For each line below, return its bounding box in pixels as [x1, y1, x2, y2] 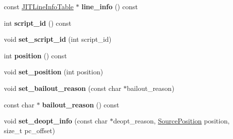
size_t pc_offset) [4, 125, 55, 135]
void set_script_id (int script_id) [4, 34, 112, 44]
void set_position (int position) [4, 67, 103, 77]
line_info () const [81, 1, 138, 11]
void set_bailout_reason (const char [4, 83, 121, 93]
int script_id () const [4, 17, 71, 28]
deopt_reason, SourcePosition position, [113, 116, 230, 126]
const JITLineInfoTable [4, 1, 74, 11]
